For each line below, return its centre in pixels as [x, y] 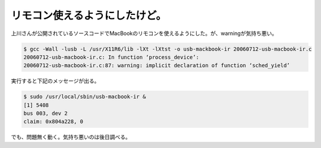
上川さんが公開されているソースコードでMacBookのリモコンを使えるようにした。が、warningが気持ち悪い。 [144, 33]
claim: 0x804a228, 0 [53, 122]
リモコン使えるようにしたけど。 [89, 15]
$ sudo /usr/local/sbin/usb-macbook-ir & [85, 97]
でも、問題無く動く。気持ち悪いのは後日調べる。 [71, 137]
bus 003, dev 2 [45, 114]
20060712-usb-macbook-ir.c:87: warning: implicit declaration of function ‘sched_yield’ [157, 66]
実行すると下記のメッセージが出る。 [55, 81]
